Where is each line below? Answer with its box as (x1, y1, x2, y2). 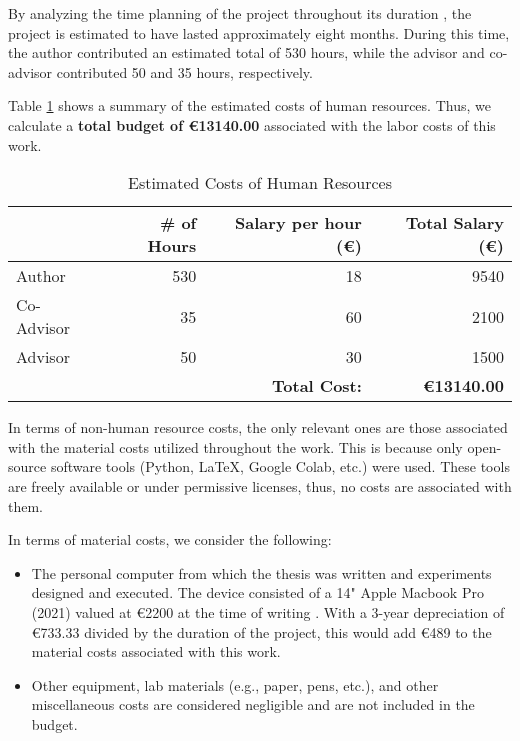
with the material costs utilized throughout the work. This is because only (8, 436, 463, 457)
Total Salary (405, 211, 504, 235)
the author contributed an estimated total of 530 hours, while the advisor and (8, 42, 485, 63)
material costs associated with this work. (31, 641, 281, 662)
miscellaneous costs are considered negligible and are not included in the (31, 694, 475, 715)
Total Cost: (272, 374, 362, 398)
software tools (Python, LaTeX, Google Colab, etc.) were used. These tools (50, 456, 510, 477)
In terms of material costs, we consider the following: (8, 529, 332, 550)
